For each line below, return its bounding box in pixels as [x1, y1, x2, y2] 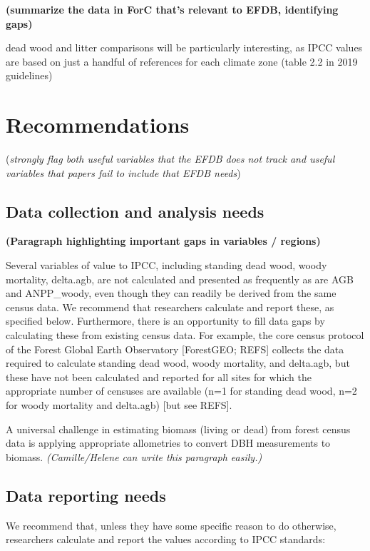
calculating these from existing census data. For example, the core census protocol [6, 328, 364, 343]
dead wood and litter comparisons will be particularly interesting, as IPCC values [6, 40, 363, 55]
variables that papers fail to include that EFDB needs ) [6, 165, 241, 180]
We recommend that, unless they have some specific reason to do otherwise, [6, 517, 336, 532]
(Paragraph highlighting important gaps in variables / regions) [6, 233, 321, 248]
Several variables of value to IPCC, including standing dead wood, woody [6, 258, 327, 273]
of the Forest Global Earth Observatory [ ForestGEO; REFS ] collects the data [6, 341, 344, 356]
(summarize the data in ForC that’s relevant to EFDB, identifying [6, 2, 339, 16]
